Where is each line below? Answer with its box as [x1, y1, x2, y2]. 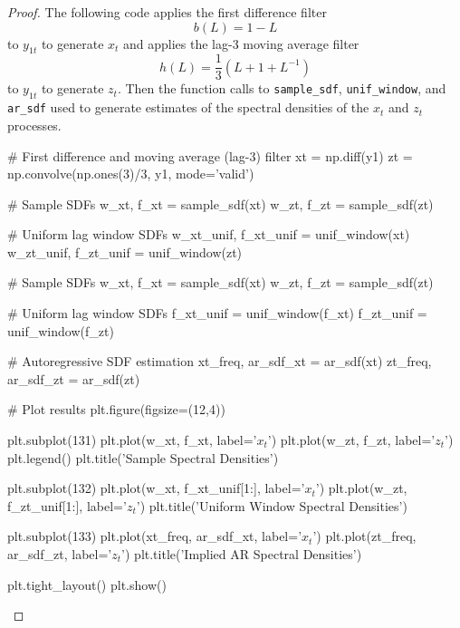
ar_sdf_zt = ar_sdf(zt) [7, 369, 140, 388]
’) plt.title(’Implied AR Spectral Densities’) [121, 545, 362, 563]
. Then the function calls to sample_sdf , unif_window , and [117, 79, 446, 98]
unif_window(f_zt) [7, 321, 114, 340]
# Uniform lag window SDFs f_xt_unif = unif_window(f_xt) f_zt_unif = [7, 304, 427, 323]
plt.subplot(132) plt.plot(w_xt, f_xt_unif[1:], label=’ [7, 478, 305, 498]
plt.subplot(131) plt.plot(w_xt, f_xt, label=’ [7, 430, 257, 449]
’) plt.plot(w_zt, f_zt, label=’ [267, 430, 436, 449]
